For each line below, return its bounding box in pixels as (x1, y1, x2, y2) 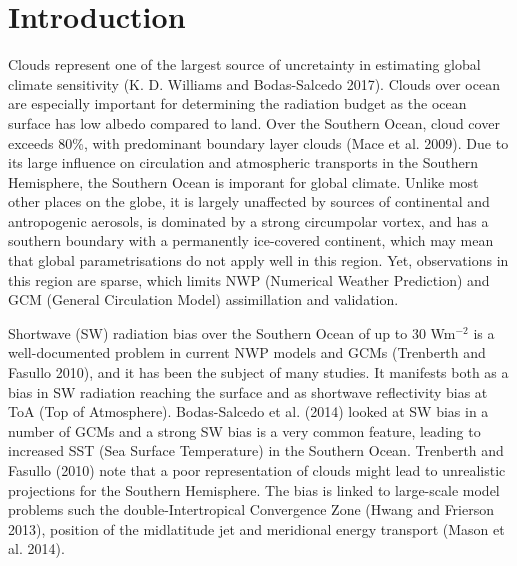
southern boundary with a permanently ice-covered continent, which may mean (8, 230, 494, 251)
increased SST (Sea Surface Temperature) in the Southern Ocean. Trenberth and (8, 440, 504, 461)
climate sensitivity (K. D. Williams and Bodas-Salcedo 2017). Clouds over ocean (8, 73, 500, 94)
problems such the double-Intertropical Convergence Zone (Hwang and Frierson (8, 499, 494, 520)
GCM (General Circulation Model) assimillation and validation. (8, 289, 399, 310)
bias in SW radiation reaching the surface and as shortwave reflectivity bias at (8, 381, 488, 402)
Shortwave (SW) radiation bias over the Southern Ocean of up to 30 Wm (8, 322, 456, 343)
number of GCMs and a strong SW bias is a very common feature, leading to (8, 420, 481, 441)
